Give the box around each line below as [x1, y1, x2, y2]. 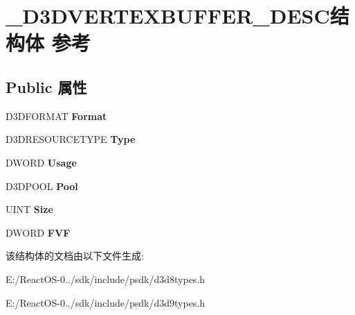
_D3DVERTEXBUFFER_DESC [6, 1, 330, 30]
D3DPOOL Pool [6, 178, 78, 193]
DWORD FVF [6, 225, 71, 239]
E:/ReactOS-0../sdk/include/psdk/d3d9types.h [6, 295, 206, 309]
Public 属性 [6, 76, 87, 97]
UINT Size [6, 202, 53, 216]
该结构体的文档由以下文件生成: [6, 248, 144, 263]
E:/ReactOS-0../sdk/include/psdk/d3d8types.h [6, 271, 206, 286]
